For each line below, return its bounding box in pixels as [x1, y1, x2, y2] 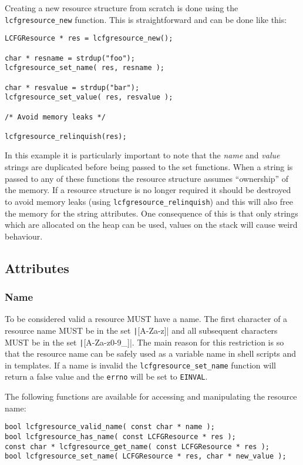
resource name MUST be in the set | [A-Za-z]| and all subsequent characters [5, 324, 278, 336]
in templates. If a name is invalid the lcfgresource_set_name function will [5, 358, 277, 371]
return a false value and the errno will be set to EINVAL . [5, 370, 208, 383]
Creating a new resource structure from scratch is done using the [5, 2, 238, 14]
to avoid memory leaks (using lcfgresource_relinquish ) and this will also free [5, 195, 293, 207]
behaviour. [5, 230, 43, 242]
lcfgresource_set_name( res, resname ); [5, 64, 165, 72]
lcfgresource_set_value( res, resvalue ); [5, 93, 173, 102]
